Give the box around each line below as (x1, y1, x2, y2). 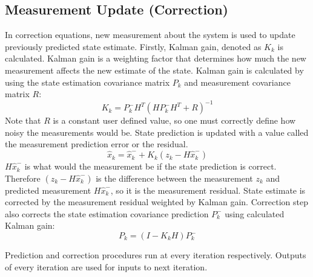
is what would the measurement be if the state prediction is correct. (24, 160, 277, 173)
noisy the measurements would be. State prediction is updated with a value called (5, 126, 309, 138)
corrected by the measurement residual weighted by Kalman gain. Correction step (5, 196, 308, 208)
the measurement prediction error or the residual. (5, 138, 188, 150)
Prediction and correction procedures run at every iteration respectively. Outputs (5, 249, 306, 261)
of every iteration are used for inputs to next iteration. (5, 260, 208, 273)
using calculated (225, 207, 285, 220)
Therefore (5, 171, 41, 184)
